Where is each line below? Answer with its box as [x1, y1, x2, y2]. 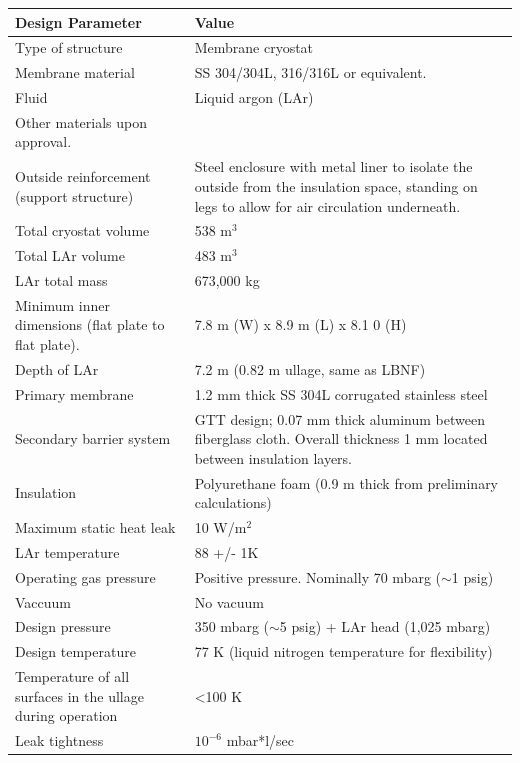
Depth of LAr [15, 358, 99, 379]
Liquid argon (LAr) [194, 87, 314, 108]
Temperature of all [15, 666, 130, 687]
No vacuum [194, 591, 264, 612]
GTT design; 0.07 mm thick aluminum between [194, 408, 485, 429]
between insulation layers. [194, 447, 352, 468]
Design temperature [15, 641, 136, 662]
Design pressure [15, 616, 111, 637]
